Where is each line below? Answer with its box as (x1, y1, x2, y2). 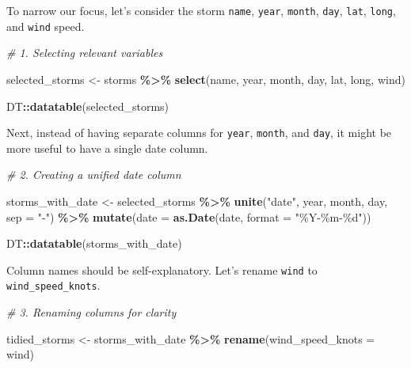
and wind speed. (6, 17, 85, 34)
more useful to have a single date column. (6, 139, 208, 156)
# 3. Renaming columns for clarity (6, 304, 177, 321)
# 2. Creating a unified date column (6, 166, 181, 183)
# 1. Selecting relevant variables (6, 44, 163, 61)
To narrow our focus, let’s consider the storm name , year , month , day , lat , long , (6, 2, 396, 18)
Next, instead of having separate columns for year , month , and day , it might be (6, 124, 392, 141)
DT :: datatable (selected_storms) (6, 97, 169, 114)
